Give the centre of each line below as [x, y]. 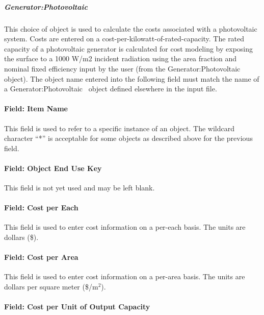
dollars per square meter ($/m [51, 287]
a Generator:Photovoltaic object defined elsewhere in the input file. [111, 89]
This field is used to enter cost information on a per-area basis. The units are [125, 276]
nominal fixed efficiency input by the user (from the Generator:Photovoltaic [122, 68]
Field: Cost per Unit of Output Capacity [77, 307]
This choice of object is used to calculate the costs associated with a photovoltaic [131, 28]
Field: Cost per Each [41, 208]
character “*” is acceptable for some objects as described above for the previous [128, 138]
